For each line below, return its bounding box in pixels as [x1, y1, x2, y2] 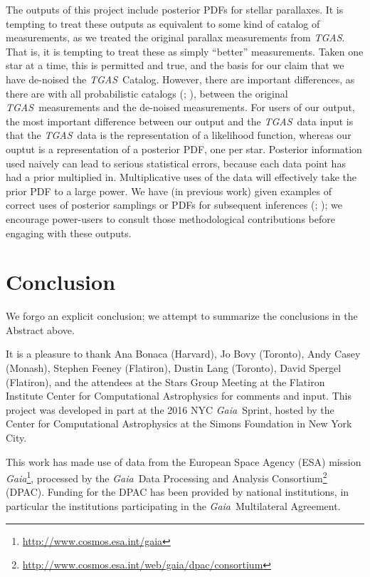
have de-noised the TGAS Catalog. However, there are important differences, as [6, 71, 355, 86]
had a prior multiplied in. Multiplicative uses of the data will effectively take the [6, 170, 356, 184]
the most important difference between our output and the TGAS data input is [6, 113, 354, 128]
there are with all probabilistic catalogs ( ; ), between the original [6, 85, 288, 100]
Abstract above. [6, 322, 75, 337]
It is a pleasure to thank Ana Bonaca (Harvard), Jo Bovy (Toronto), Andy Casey [6, 346, 361, 361]
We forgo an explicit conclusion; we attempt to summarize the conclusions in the [6, 308, 358, 323]
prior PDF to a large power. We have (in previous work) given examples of [6, 183, 332, 198]
